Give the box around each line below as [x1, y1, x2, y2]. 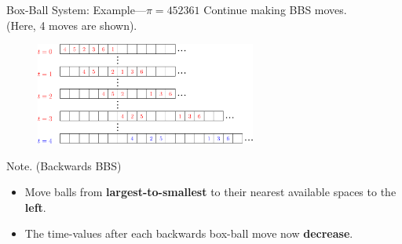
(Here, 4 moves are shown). [6, 16, 137, 33]
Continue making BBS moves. [203, 2, 347, 17]
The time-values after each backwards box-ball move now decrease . [24, 225, 353, 242]
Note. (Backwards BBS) [6, 157, 122, 173]
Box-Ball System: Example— [6, 2, 146, 17]
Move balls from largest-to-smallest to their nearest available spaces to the [24, 184, 397, 200]
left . [24, 198, 46, 215]
